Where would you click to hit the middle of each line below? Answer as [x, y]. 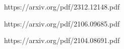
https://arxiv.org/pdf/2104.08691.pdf [62, 40]
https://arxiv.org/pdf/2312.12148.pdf [62, 6]
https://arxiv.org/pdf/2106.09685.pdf [62, 23]
